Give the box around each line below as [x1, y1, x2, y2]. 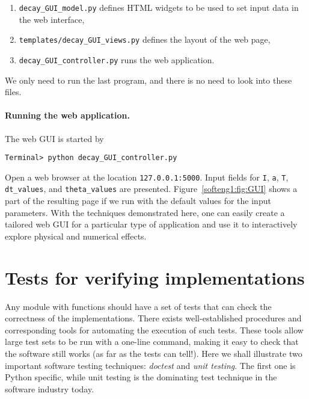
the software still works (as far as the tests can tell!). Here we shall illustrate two [5, 347, 302, 359]
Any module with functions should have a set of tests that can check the [5, 300, 272, 312]
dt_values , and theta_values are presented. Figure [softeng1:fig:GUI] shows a [5, 182, 298, 195]
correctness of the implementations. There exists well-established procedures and [5, 312, 302, 324]
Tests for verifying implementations [5, 265, 305, 289]
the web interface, [19, 13, 85, 25]
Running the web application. [5, 109, 130, 122]
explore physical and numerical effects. [5, 229, 147, 242]
